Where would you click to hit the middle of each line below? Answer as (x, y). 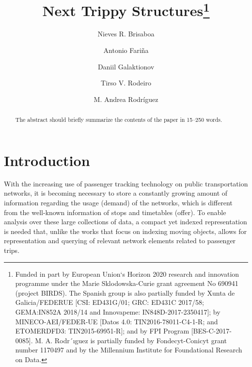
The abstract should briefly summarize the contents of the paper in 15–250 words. (119, 120)
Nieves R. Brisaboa (126, 34)
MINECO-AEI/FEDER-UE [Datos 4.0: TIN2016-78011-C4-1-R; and (117, 321)
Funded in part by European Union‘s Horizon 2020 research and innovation (127, 274)
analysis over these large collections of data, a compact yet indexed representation (126, 222)
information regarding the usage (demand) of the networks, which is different (118, 202)
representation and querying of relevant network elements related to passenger (120, 241)
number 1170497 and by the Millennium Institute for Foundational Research (129, 350)
